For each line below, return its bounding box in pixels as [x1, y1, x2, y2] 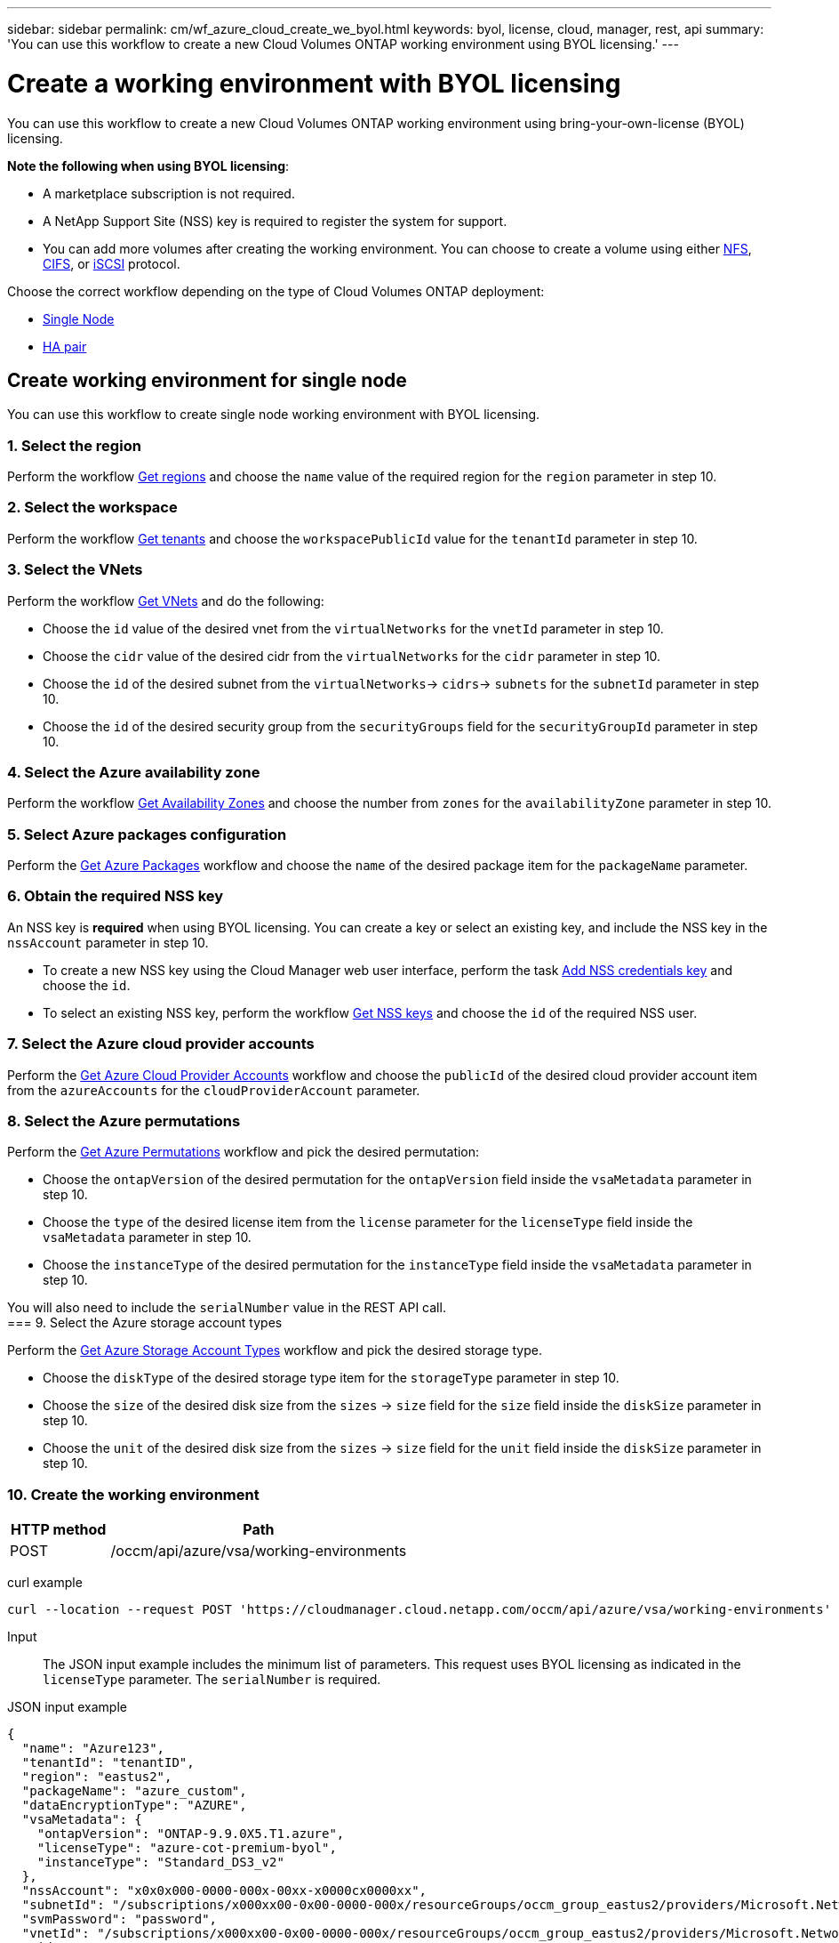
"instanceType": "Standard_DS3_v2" [36, 1855, 284, 1870]
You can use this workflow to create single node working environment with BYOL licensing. [7, 407, 540, 423]
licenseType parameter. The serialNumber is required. [43, 1672, 381, 1688]
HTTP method [11, 1520, 107, 1539]
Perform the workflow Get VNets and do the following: [7, 593, 324, 609]
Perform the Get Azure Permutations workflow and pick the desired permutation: [7, 1144, 480, 1160]
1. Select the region [7, 436, 141, 455]
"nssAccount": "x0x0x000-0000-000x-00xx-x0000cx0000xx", [21, 1883, 427, 1899]
